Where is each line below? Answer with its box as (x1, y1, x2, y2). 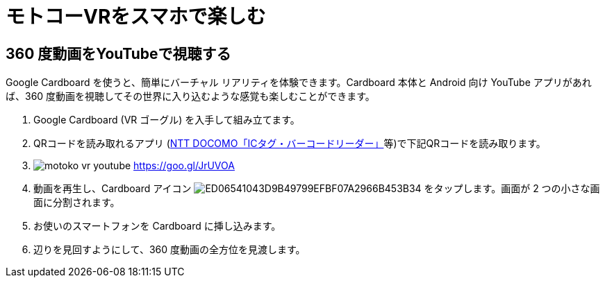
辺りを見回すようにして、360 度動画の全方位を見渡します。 (33, 243, 306, 256)
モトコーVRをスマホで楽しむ (6, 5, 266, 28)
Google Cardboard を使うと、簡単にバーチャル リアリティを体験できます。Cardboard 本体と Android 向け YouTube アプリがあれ (6, 76, 592, 89)
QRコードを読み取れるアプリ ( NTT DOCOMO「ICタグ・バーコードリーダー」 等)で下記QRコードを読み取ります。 (33, 137, 546, 150)
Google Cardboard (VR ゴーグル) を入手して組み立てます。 (33, 114, 300, 126)
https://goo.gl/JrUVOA (133, 160, 235, 172)
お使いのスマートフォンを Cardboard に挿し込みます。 (33, 220, 281, 232)
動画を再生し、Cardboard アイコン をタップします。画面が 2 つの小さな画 (33, 182, 600, 195)
